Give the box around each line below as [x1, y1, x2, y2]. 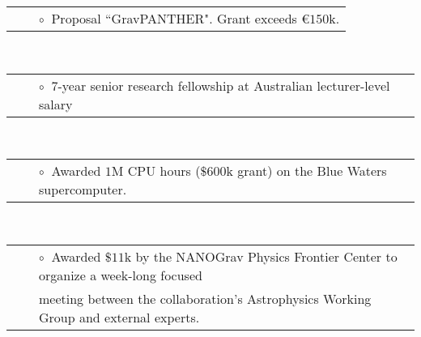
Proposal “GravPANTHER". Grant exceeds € [51, 9, 310, 28]
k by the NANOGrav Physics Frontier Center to [124, 246, 398, 266]
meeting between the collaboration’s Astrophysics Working [39, 288, 372, 308]
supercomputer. [39, 180, 127, 199]
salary [39, 94, 73, 113]
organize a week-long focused [39, 265, 202, 284]
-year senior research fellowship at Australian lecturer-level [57, 75, 390, 95]
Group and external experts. [39, 307, 200, 326]
